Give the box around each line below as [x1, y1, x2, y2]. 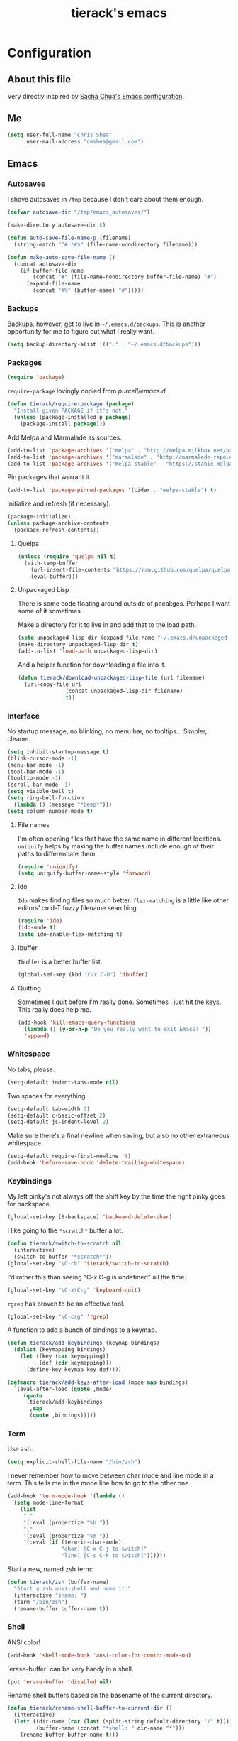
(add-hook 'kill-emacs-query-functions [17, 1019, 136, 1026]
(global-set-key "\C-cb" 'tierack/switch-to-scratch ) [7, 1260, 170, 1267]
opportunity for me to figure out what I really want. [7, 327, 154, 336]
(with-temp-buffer [24, 560, 79, 567]
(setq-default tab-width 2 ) [7, 1106, 91, 1113]
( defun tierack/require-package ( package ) [7, 400, 135, 408]
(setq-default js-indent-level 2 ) [7, 1118, 110, 1126]
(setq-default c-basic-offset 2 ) [7, 1112, 106, 1119]
